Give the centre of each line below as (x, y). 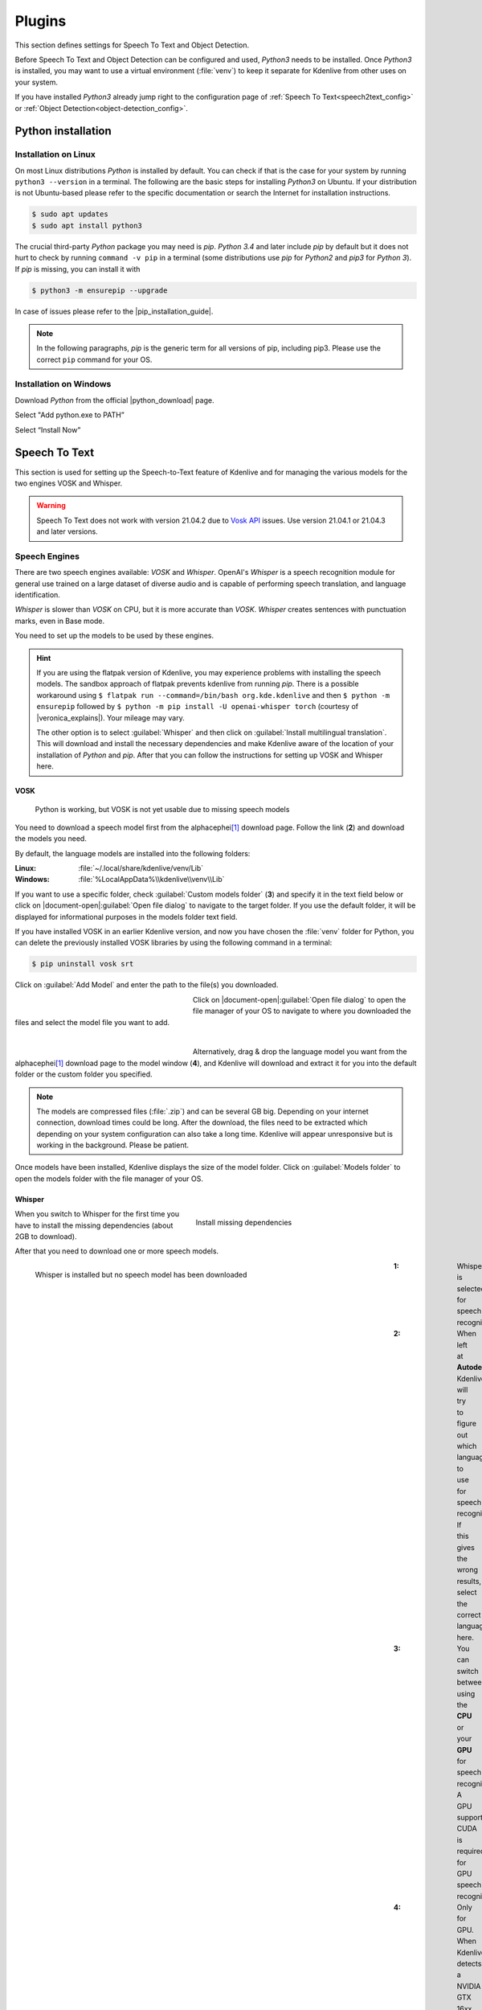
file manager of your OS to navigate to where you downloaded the (302, 1011)
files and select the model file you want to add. (92, 1022)
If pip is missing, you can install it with (78, 269)
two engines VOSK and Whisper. (69, 483)
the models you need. (51, 839)
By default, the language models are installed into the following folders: (133, 853)
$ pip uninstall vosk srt (83, 964)
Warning (51, 506)
